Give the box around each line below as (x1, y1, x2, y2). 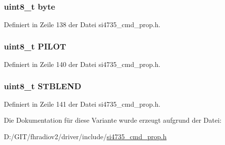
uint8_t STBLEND (4, 80, 81, 92)
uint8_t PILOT (4, 40, 66, 52)
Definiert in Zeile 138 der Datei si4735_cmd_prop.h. (4, 19, 161, 30)
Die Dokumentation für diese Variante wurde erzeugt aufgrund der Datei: (4, 115, 222, 125)
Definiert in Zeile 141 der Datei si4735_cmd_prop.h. (4, 98, 161, 109)
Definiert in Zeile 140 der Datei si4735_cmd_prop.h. (4, 59, 161, 69)
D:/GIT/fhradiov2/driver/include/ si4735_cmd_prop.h (4, 131, 167, 142)
